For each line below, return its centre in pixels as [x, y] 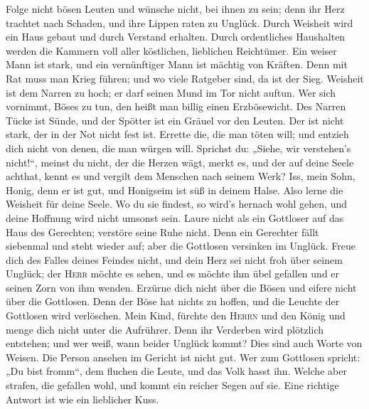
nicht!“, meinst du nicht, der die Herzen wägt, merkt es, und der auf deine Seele [180, 162]
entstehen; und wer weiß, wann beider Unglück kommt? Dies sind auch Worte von [184, 343]
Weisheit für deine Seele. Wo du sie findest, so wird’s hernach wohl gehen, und [177, 204]
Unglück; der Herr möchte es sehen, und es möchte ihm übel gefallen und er [173, 273]
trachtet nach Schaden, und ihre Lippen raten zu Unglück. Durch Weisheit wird [180, 22]
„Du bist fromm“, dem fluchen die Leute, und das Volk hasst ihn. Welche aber [176, 371]
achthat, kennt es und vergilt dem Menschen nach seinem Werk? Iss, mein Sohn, [181, 176]
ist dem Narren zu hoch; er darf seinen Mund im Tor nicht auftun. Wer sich [171, 92]
